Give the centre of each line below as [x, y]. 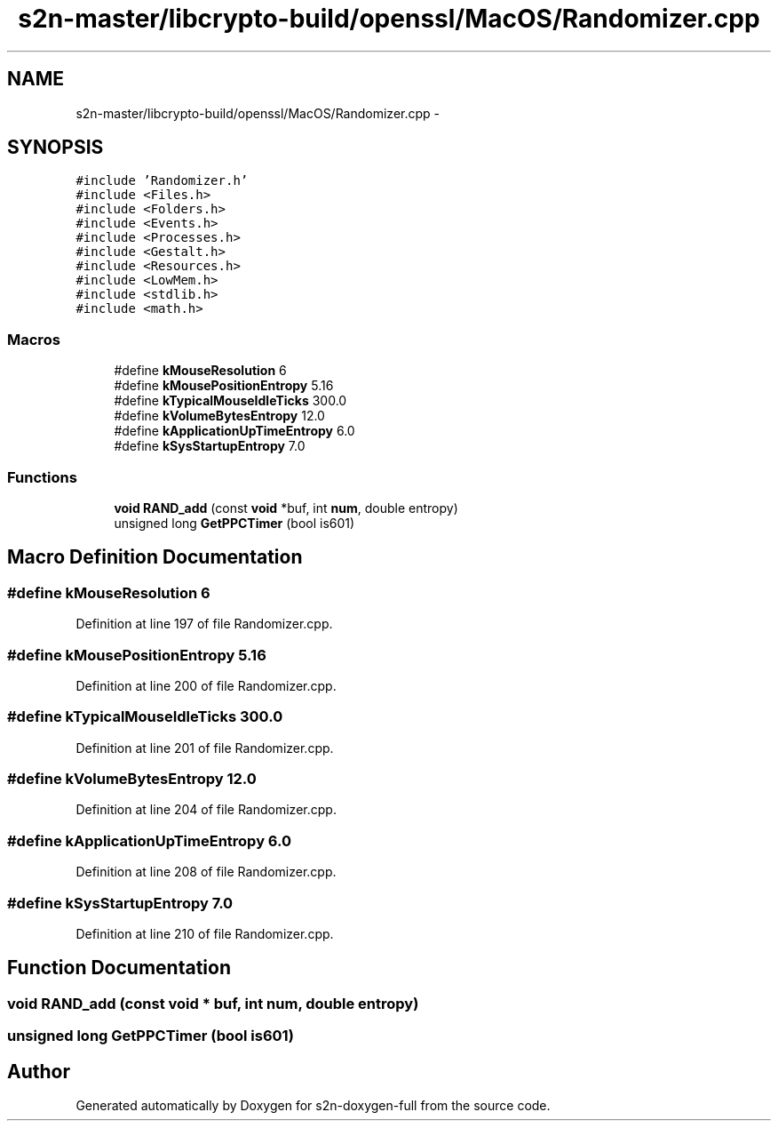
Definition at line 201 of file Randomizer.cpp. [205, 748]
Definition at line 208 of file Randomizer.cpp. [206, 872]
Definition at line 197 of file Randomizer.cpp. [204, 624]
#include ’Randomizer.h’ [162, 181]
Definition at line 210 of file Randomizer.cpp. [205, 933]
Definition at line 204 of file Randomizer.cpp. [206, 810]
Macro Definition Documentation [155, 557]
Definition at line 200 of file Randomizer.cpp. [206, 685]
